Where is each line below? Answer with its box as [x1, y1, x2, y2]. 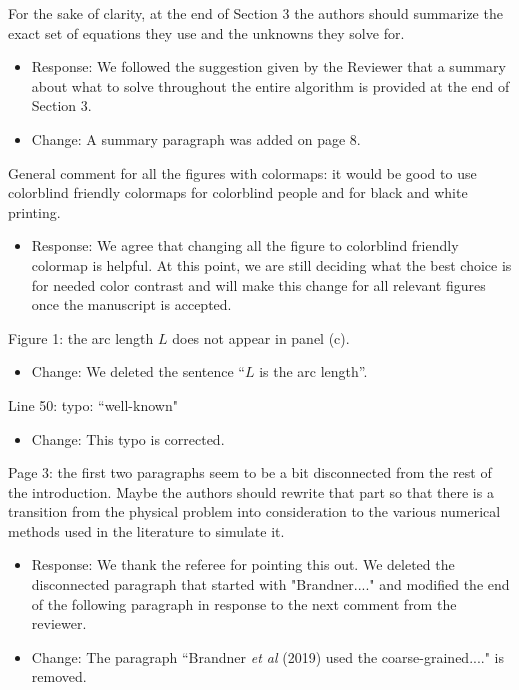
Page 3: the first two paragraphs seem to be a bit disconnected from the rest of [8, 462, 492, 483]
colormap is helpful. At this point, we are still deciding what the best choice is [31, 254, 512, 275]
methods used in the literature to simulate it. [8, 520, 285, 541]
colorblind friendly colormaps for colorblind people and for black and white [8, 182, 468, 203]
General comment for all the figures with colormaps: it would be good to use [8, 162, 477, 183]
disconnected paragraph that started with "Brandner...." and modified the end [31, 574, 510, 595]
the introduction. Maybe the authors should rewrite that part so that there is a [8, 481, 494, 502]
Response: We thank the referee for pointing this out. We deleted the [31, 554, 455, 575]
